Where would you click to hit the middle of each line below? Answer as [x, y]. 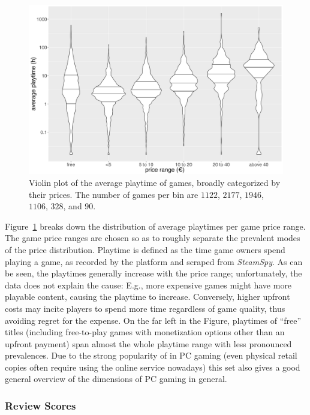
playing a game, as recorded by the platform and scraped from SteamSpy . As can [154, 261]
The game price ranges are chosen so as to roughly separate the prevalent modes [153, 238]
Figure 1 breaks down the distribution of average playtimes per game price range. [155, 226]
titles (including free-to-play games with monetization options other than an [145, 332]
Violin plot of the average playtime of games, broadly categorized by [155, 182]
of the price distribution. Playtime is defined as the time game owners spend [145, 249]
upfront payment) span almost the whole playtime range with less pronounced [148, 343]
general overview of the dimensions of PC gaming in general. [116, 379]
